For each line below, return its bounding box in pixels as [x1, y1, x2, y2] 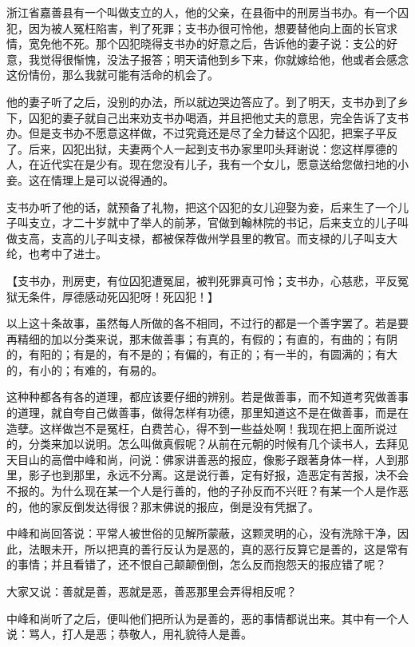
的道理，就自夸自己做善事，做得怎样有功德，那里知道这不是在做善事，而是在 [6, 404, 409, 421]
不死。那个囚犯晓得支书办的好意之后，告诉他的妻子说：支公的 [61, 35, 386, 52]
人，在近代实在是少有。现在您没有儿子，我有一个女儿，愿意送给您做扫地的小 [6, 156, 409, 173]
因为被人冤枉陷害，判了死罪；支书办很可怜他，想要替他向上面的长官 [28, 19, 386, 36]
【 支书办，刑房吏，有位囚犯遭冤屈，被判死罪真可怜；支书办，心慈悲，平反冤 [6, 272, 409, 288]
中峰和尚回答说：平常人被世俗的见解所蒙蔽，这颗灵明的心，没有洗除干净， [6, 525, 397, 542]
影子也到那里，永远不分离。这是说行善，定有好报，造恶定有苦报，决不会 [28, 466, 409, 483]
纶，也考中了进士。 [6, 245, 107, 262]
